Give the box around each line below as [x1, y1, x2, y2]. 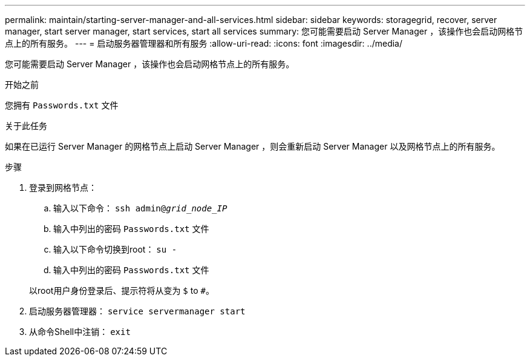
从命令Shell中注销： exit [29, 326, 131, 337]
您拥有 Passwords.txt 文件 [5, 100, 119, 110]
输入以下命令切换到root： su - [53, 244, 177, 254]
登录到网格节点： [29, 182, 97, 193]
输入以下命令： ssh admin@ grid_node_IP [53, 203, 227, 213]
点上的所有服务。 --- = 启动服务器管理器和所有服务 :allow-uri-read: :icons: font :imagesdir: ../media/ [5, 38, 403, 48]
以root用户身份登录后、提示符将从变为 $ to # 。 [29, 285, 214, 296]
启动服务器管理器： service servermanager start [29, 306, 246, 316]
